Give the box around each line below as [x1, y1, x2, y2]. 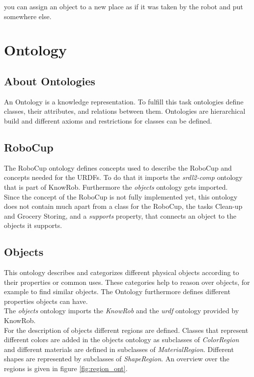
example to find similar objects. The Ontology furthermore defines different [4, 286, 230, 297]
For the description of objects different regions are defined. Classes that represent [4, 325, 249, 335]
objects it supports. [4, 220, 62, 230]
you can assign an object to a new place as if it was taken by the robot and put [4, 1, 243, 11]
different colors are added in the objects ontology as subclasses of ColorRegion [4, 334, 239, 345]
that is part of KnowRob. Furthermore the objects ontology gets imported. [4, 181, 228, 192]
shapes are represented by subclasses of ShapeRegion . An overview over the [4, 353, 229, 364]
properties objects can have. [4, 296, 88, 306]
